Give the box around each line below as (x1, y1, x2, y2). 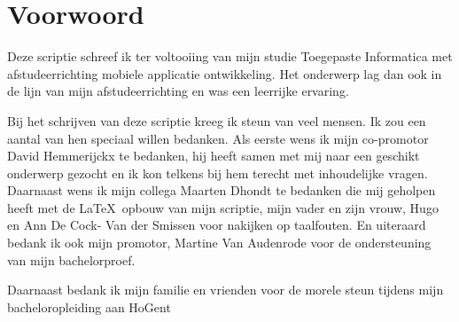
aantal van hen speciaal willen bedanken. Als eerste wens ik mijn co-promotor (7, 129, 429, 147)
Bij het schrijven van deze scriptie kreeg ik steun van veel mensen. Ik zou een (7, 111, 426, 130)
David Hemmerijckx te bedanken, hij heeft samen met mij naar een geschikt (7, 146, 420, 165)
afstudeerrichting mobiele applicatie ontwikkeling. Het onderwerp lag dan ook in (7, 64, 442, 82)
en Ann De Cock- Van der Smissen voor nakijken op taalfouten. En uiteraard (7, 216, 426, 234)
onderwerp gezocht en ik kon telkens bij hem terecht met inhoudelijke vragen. (7, 163, 428, 182)
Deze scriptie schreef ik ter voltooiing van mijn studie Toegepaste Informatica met (7, 47, 453, 66)
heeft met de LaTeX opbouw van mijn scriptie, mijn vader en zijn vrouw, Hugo (7, 198, 439, 216)
